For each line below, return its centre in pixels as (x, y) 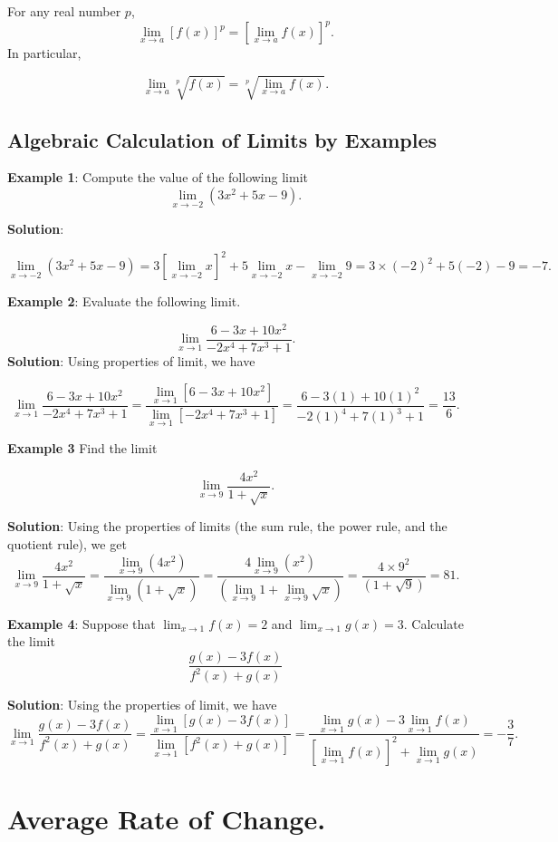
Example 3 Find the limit (82, 447)
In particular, (44, 53)
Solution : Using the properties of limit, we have (142, 705)
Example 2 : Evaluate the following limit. (124, 301)
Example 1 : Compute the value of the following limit (158, 177)
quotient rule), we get (67, 544)
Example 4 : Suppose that (82, 623)
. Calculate (433, 623)
